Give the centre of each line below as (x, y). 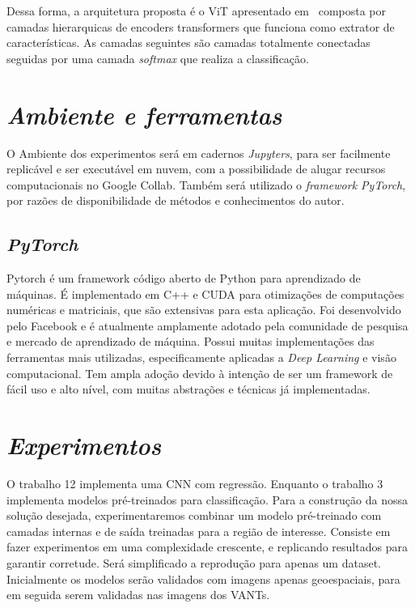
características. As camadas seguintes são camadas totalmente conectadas (188, 43)
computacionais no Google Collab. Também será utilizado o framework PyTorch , (206, 184)
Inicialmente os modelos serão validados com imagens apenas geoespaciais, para (203, 578)
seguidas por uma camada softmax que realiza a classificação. (158, 58)
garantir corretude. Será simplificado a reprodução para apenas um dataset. (194, 562)
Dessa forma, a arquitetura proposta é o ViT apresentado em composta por (197, 11)
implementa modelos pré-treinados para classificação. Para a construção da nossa (207, 499)
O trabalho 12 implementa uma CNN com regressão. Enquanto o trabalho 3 (195, 483)
